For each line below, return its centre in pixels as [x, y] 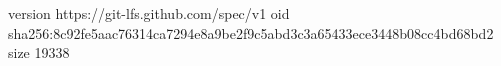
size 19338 [39, 52]
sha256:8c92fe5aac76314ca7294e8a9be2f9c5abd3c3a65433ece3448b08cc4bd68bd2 [251, 32]
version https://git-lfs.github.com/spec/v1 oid [149, 13]
